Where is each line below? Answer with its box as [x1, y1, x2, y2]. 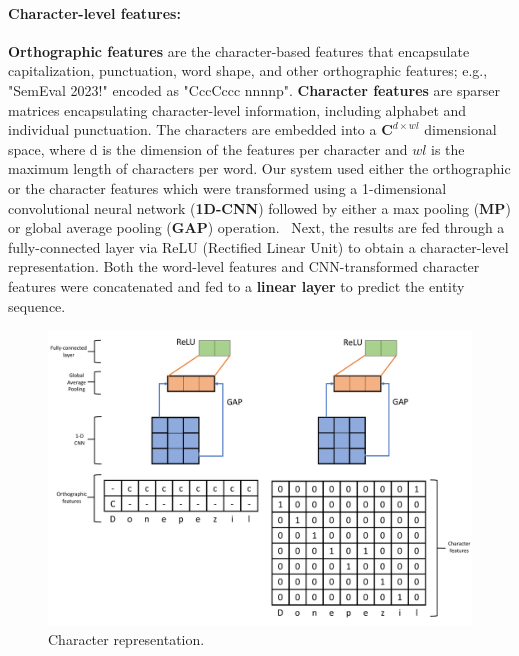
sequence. [8, 295, 66, 316]
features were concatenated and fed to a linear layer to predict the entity [8, 275, 465, 296]
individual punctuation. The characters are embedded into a [8, 119, 377, 140]
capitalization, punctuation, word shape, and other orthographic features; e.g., [8, 60, 488, 81]
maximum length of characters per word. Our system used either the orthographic [8, 158, 511, 179]
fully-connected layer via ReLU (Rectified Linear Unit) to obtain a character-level [8, 236, 509, 257]
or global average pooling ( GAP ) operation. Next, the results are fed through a [8, 217, 505, 238]
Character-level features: [8, 2, 181, 23]
